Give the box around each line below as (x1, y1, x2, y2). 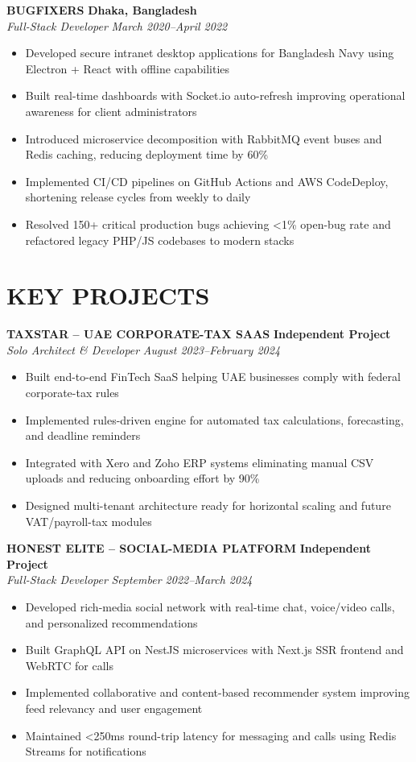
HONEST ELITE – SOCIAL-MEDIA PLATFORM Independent (6, 540, 371, 557)
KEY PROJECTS (6, 279, 210, 312)
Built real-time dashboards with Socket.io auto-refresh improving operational (25, 87, 406, 104)
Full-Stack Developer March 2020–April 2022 (6, 17, 228, 34)
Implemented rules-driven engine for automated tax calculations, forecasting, (25, 411, 404, 428)
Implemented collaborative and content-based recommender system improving (25, 684, 410, 701)
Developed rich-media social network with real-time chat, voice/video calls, (25, 598, 395, 615)
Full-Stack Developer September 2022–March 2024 (6, 571, 253, 588)
